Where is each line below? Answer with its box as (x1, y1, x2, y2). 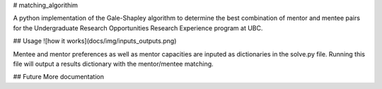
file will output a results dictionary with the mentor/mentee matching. (13, 59, 214, 68)
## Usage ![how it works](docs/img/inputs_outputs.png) (13, 37, 177, 45)
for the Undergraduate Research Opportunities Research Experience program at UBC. (13, 23, 263, 32)
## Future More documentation (13, 73, 105, 81)
